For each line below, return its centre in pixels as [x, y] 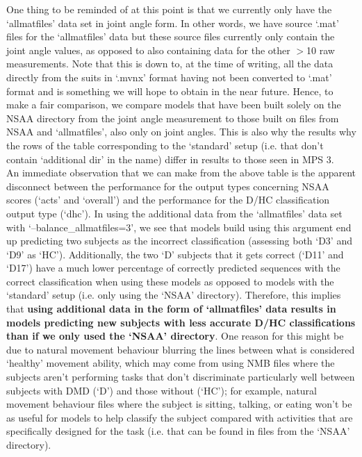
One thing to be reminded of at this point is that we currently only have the [169, 9]
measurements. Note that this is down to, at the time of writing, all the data [170, 64]
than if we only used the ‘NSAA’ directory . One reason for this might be [175, 336]
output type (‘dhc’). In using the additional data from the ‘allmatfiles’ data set [174, 213]
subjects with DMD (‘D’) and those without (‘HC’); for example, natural [162, 390]
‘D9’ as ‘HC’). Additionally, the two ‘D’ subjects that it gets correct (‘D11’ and [175, 254]
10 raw [321, 50]
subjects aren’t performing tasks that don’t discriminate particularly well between [181, 377]
